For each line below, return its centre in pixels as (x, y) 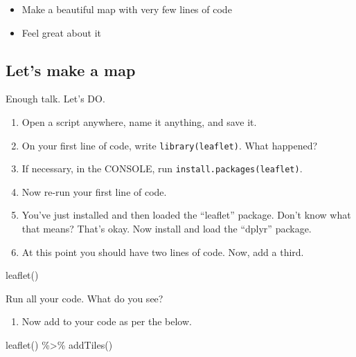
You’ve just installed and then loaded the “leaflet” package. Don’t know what (186, 215)
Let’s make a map (71, 70)
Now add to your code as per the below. (107, 321)
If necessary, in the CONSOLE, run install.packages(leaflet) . (162, 168)
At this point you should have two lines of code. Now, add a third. (163, 251)
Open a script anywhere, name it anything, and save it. (139, 121)
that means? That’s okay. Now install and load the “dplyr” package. (167, 229)
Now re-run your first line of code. (94, 191)
